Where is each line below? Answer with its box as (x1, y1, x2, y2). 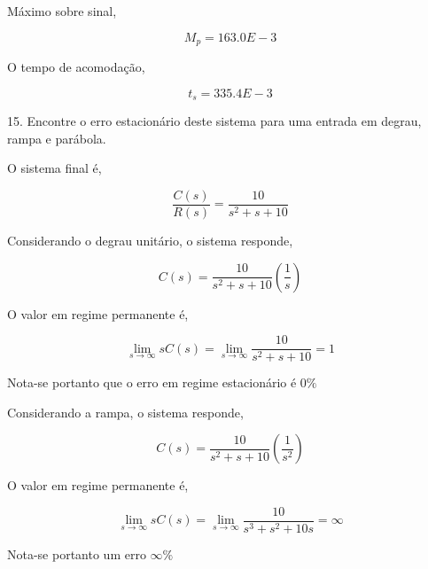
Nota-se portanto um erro (7, 545, 146, 564)
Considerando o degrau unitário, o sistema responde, (7, 230, 293, 249)
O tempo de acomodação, (7, 58, 145, 76)
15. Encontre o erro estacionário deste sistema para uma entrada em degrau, (7, 112, 422, 130)
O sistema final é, (7, 159, 102, 177)
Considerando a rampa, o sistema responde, (7, 402, 244, 421)
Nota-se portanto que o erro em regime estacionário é (7, 373, 297, 392)
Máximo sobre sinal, (7, 2, 117, 19)
